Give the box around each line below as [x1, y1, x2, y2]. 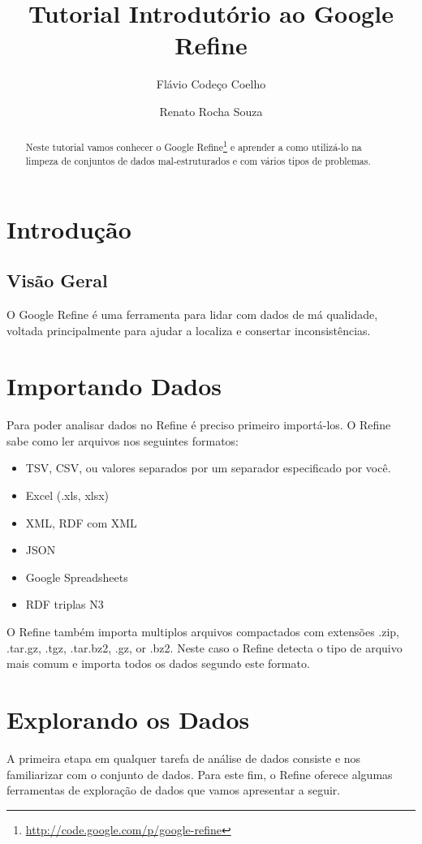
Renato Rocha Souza [159, 102, 263, 119]
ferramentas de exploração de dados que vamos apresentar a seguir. [6, 782, 341, 799]
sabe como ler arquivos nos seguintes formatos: [6, 432, 239, 449]
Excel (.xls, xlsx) [25, 487, 110, 504]
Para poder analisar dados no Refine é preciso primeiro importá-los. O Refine [6, 416, 391, 433]
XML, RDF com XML [25, 514, 137, 531]
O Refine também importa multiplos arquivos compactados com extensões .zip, [6, 623, 400, 640]
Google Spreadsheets [25, 568, 128, 585]
